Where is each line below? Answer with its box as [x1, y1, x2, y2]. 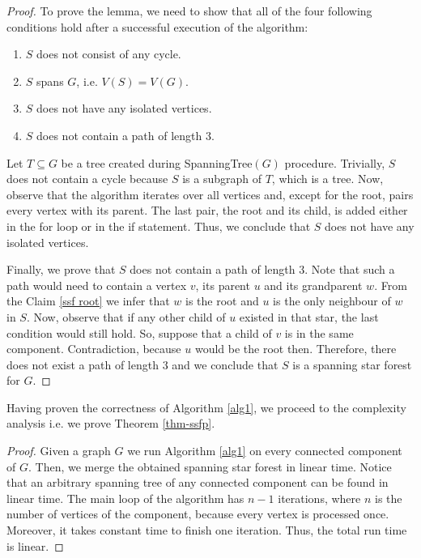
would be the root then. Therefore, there [194, 340, 397, 357]
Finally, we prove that [6, 261, 116, 278]
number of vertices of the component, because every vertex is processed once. [6, 505, 389, 522]
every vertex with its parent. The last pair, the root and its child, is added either [6, 202, 408, 219]
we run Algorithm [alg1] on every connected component [127, 442, 402, 459]
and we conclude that [172, 356, 279, 373]
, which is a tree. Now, [271, 170, 384, 187]
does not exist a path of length [6, 356, 159, 373]
